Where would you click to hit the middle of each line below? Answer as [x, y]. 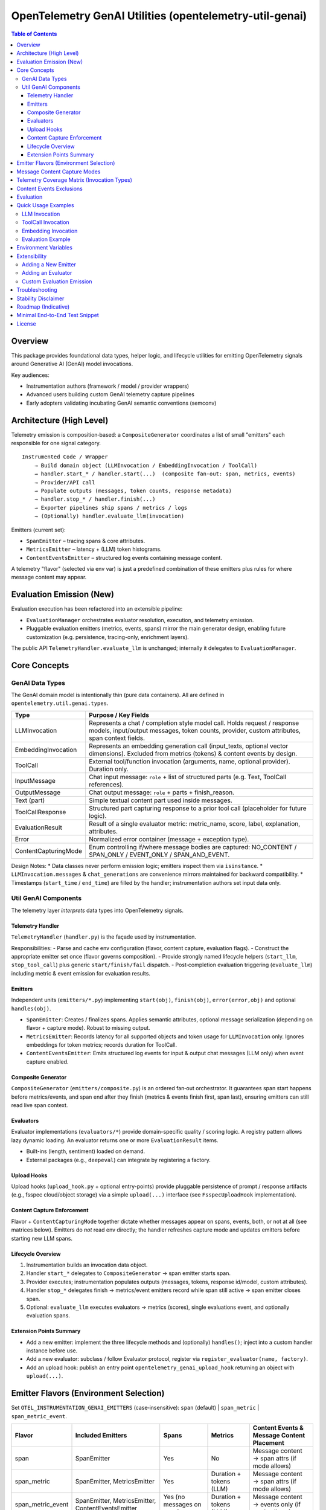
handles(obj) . [31, 1008]
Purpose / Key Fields [119, 715]
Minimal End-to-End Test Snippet [58, 315]
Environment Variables [44, 248]
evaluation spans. [48, 1316]
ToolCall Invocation [46, 222]
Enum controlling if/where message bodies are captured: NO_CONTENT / [193, 847]
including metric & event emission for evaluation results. [81, 973]
